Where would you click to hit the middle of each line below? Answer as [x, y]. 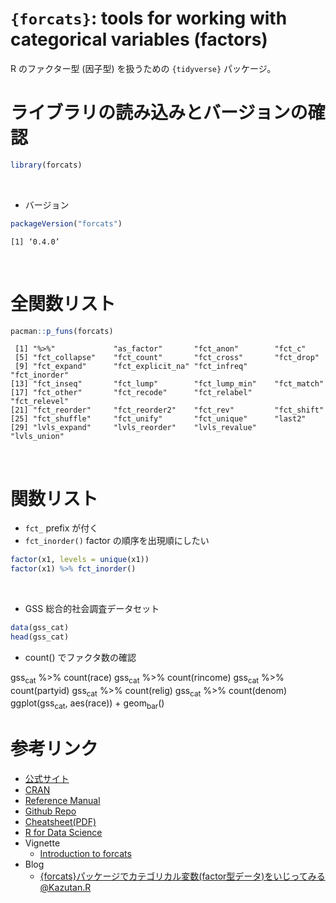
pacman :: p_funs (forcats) [62, 331]
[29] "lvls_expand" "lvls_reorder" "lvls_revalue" [133, 428]
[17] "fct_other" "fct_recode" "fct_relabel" [131, 393]
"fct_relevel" [40, 402]
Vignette [42, 843]
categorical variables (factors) [139, 39]
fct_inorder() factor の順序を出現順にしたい [117, 541]
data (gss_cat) [40, 628]
